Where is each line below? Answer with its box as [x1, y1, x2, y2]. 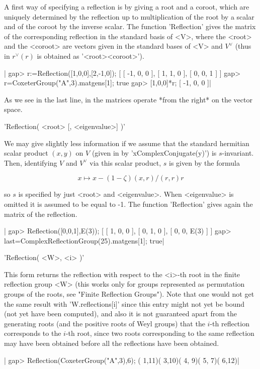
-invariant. [222, 148, 254, 158]
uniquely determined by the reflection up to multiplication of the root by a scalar [4, 11, 254, 22]
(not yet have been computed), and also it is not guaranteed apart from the [4, 308, 237, 319]
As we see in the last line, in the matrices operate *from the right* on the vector [4, 94, 252, 104]
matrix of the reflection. [4, 208, 77, 219]
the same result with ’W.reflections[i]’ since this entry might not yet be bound [4, 298, 245, 309]
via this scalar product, [90, 157, 161, 168]
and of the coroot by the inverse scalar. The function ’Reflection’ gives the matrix [4, 21, 256, 32]
